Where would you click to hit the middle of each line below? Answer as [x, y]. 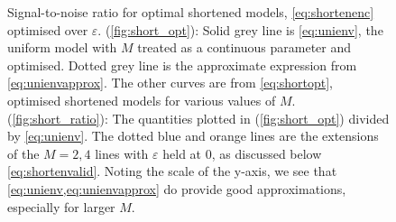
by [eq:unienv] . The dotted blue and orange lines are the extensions [193, 136]
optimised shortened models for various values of [142, 100]
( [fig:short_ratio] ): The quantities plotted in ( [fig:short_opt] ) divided [198, 118]
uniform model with [62, 47]
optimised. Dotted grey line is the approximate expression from [182, 65]
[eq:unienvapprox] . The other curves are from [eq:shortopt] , [170, 83]
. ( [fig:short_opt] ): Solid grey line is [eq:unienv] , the [240, 29]
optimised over [48, 29]
